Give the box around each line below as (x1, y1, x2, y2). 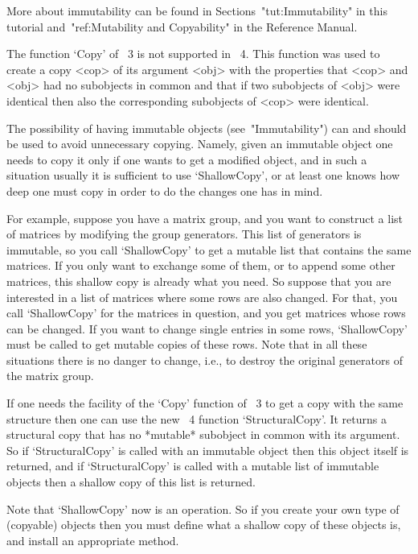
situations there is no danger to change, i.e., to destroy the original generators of (6, 351, 403, 368)
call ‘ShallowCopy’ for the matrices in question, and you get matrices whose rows (6, 304, 406, 321)
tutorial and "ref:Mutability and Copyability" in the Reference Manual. (6, 18, 358, 35)
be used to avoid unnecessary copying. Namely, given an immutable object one (6, 135, 393, 152)
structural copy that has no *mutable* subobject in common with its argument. (6, 426, 400, 443)
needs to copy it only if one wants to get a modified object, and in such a (6, 151, 367, 167)
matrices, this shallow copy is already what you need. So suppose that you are (6, 272, 391, 289)
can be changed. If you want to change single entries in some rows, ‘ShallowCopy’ (6, 320, 408, 337)
